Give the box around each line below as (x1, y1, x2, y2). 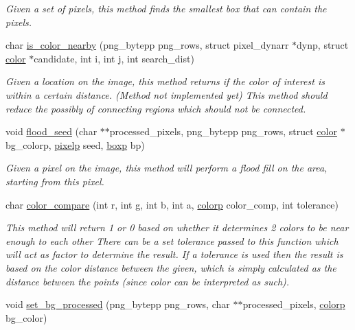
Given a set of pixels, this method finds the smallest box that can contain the (5, 1, 327, 15)
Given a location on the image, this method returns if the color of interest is (5, 74, 325, 89)
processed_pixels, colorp (242, 297, 345, 311)
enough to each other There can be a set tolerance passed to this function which (5, 233, 339, 248)
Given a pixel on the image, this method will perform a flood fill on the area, (5, 161, 328, 175)
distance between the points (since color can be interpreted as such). (5, 274, 290, 288)
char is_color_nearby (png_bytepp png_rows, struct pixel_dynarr (5, 38, 289, 52)
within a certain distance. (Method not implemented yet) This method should (5, 87, 328, 102)
